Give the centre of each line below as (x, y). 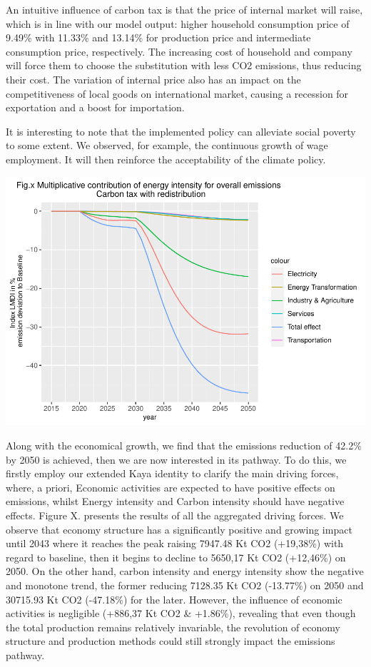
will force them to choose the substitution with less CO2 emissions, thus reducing (184, 65)
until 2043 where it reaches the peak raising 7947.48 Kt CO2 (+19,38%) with (175, 543)
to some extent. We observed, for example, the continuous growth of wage (167, 145)
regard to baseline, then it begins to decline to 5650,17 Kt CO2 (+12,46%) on (176, 557)
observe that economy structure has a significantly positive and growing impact (179, 529)
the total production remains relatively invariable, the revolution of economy (173, 627)
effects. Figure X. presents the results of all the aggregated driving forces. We (175, 515)
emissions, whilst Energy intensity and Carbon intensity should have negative (175, 501)
